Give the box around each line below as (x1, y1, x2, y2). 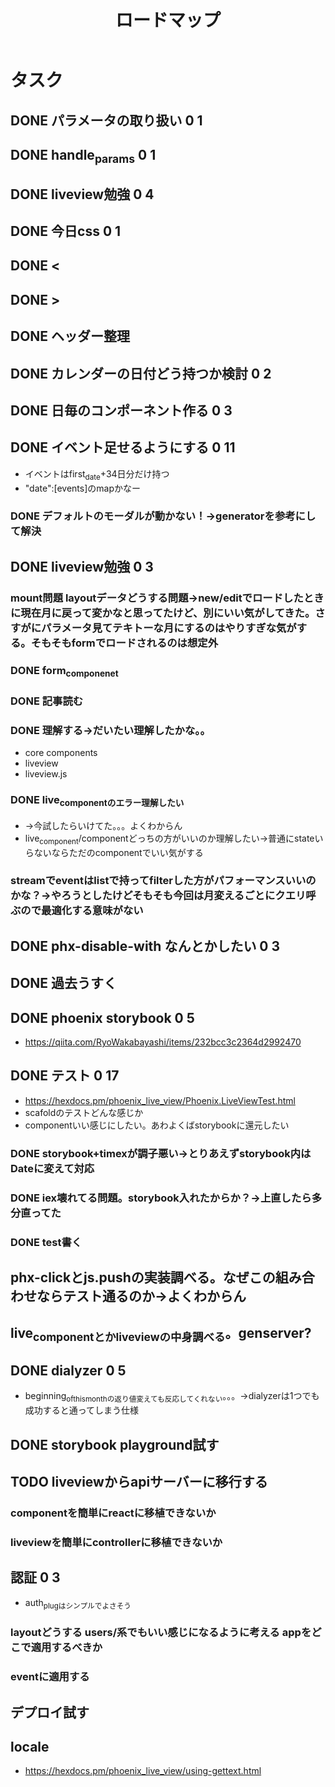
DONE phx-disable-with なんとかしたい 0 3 (10, 937, 281, 955)
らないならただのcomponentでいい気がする (24, 846, 204, 858)
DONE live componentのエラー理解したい (10, 793, 185, 809)
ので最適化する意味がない (20, 904, 144, 918)
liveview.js (24, 768, 68, 780)
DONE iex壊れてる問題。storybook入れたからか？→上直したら (10, 1191, 312, 1205)
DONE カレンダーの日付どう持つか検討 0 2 (10, 365, 272, 382)
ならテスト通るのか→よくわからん (36, 1287, 247, 1305)
